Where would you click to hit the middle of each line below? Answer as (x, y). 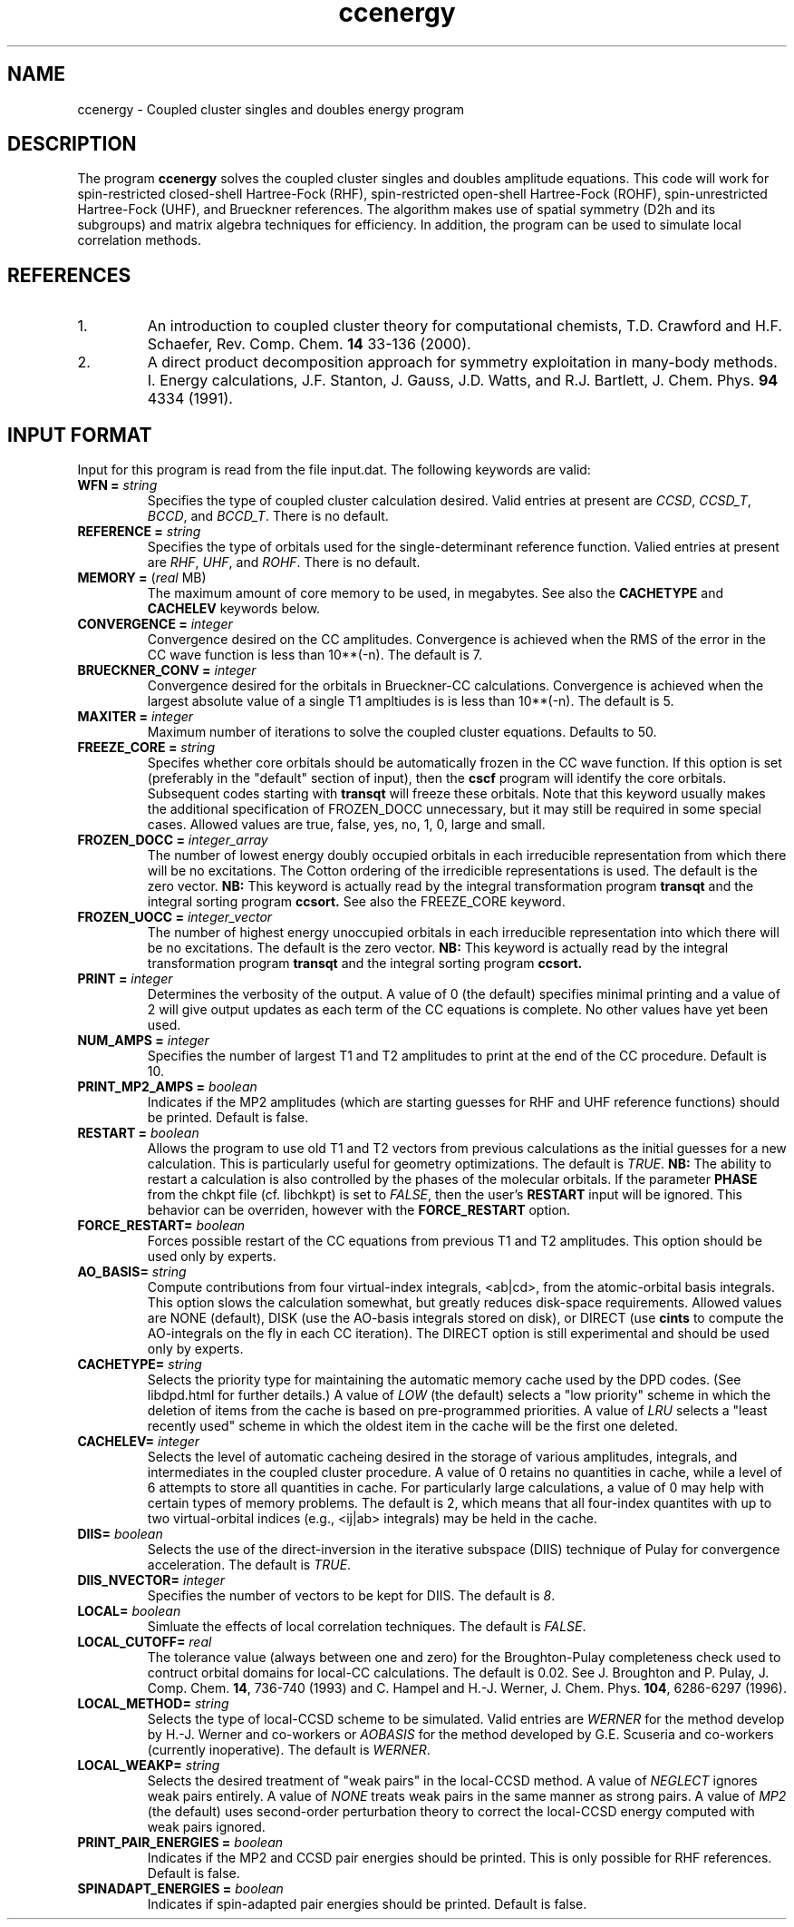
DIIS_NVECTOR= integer (151, 1580)
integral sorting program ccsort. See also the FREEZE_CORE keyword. (356, 902)
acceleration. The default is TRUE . (249, 1565)
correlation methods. (139, 240)
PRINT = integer (125, 979)
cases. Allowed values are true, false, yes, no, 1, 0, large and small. (346, 825)
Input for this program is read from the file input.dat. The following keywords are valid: (334, 470)
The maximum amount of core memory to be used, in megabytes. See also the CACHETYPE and (436, 593)
